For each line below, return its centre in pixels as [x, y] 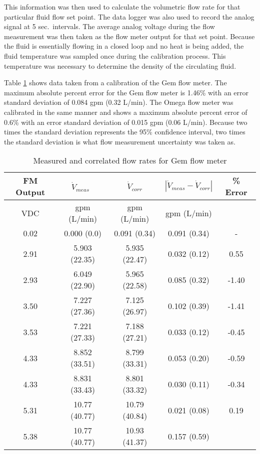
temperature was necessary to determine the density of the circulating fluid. [120, 65]
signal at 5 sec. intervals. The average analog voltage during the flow [109, 26]
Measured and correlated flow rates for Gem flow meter [130, 161]
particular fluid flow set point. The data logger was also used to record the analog [129, 16]
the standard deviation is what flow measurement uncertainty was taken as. [120, 141]
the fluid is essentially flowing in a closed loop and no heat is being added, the [124, 46]
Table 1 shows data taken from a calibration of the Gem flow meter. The [115, 83]
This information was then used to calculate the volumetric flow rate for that [122, 7]
